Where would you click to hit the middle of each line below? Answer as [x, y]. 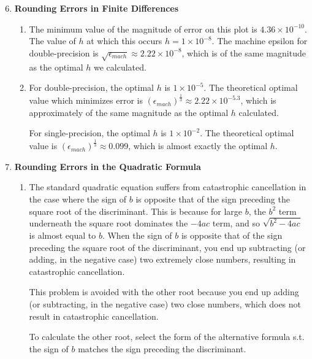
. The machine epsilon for [260, 41]
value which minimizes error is [86, 100]
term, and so [236, 223]
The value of [52, 41]
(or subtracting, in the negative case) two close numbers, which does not [165, 304]
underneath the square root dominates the [108, 223]
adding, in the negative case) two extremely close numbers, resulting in [162, 259]
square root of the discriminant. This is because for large [136, 211]
